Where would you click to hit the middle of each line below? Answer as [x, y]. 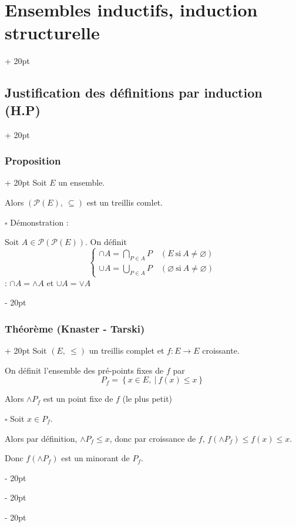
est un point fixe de [78, 399]
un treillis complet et [127, 350]
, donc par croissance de [153, 438]
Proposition [33, 161]
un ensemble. [82, 182]
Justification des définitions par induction [134, 93]
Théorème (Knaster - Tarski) [75, 328]
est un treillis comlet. [125, 202]
